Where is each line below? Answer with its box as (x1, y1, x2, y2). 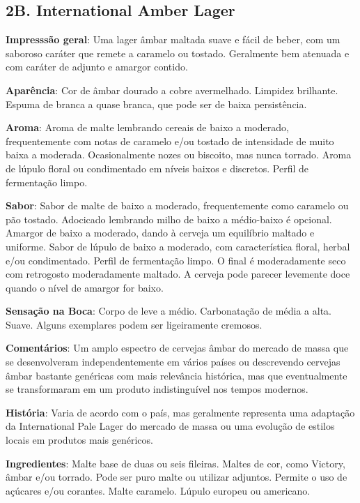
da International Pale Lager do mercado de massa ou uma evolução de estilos (6, 419, 335, 433)
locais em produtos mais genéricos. (6, 433, 153, 447)
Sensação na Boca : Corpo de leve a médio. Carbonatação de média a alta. (6, 303, 331, 318)
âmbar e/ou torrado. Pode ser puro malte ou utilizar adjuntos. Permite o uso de (6, 470, 347, 484)
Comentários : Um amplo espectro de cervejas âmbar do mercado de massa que (6, 340, 349, 355)
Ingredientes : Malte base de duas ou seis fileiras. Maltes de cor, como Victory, (6, 456, 345, 470)
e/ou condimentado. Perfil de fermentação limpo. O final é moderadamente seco (6, 253, 346, 267)
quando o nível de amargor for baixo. (6, 280, 164, 294)
